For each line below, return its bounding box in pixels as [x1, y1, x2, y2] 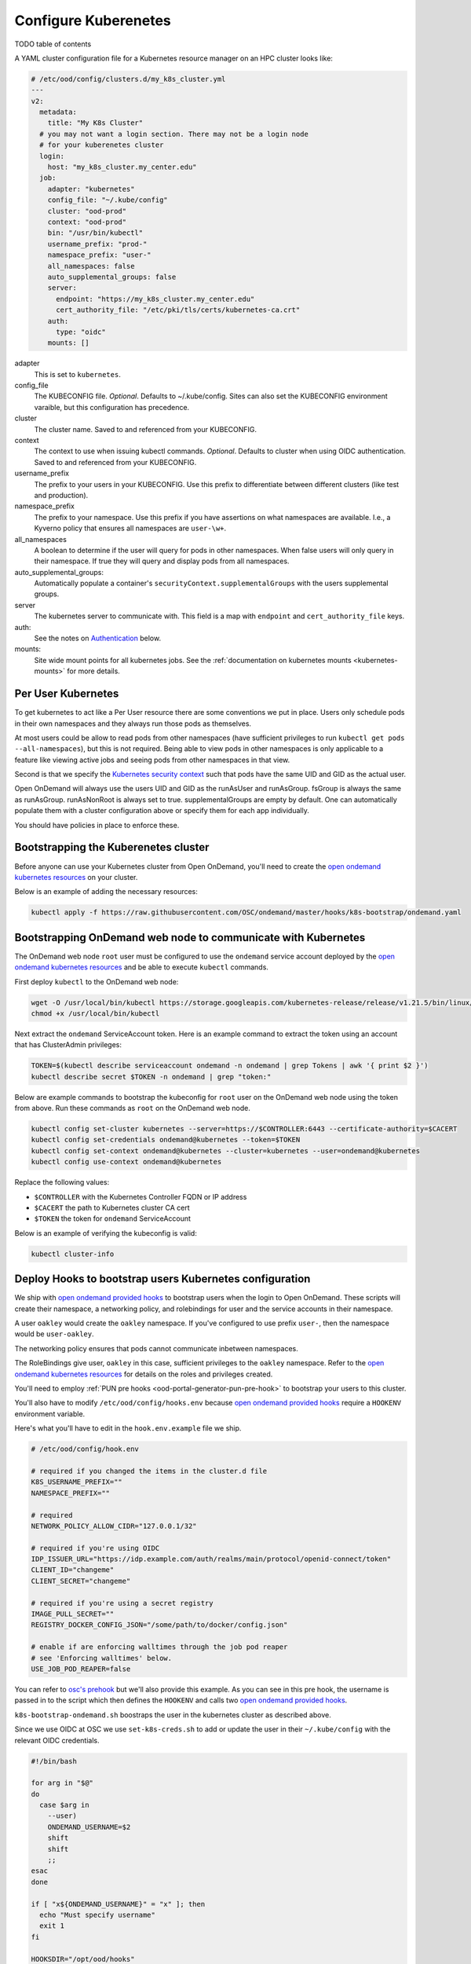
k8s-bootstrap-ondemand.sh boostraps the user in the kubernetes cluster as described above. [14, 1709, 331, 1720]
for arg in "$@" [31, 1779, 94, 1787]
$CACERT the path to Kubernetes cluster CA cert [34, 1203, 190, 1213]
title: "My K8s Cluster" [47, 119, 144, 127]
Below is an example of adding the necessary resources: [14, 887, 198, 896]
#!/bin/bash [31, 1757, 78, 1765]
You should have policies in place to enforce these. [14, 820, 180, 830]
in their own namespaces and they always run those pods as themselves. [14, 719, 251, 728]
